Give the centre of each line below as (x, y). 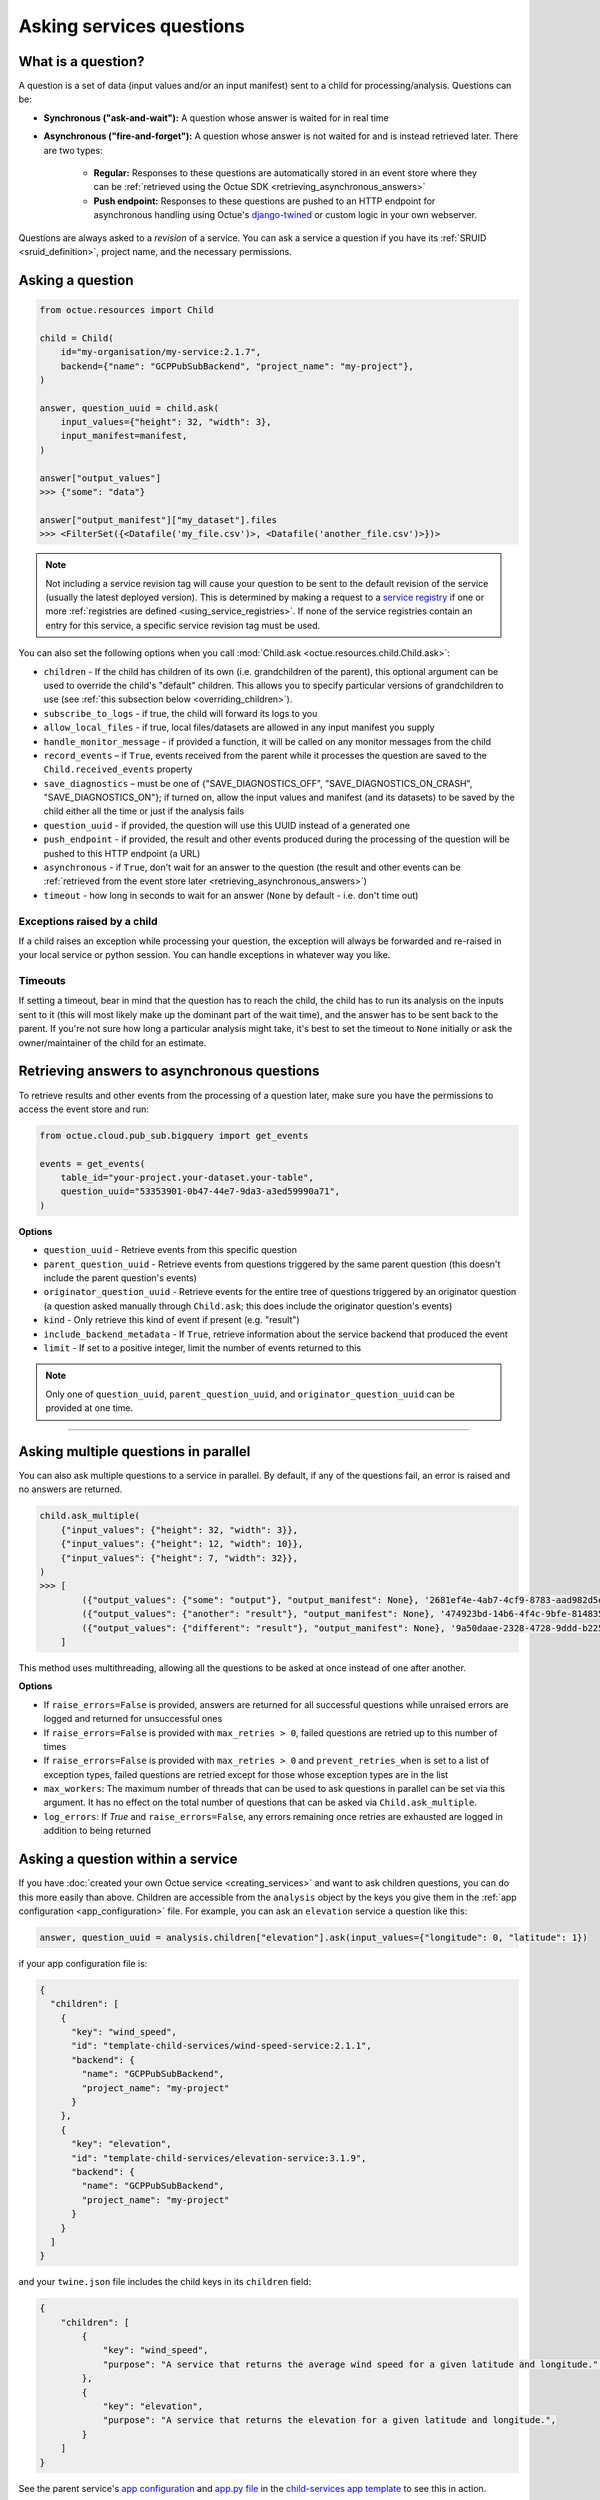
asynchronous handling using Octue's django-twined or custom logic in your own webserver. (285, 215)
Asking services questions (131, 26)
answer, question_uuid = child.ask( (129, 408)
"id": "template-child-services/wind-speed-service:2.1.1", (221, 2046)
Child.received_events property (118, 769)
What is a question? (81, 61)
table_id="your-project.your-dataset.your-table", (187, 1178)
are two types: (73, 150)
